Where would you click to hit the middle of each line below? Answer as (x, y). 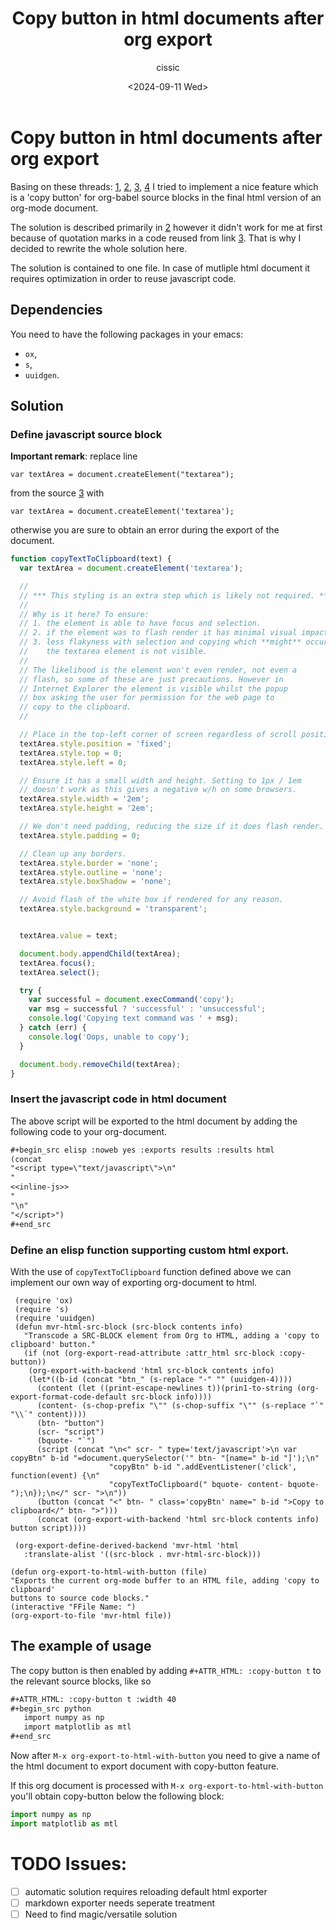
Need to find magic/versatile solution (101, 1914)
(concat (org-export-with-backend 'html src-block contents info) (178, 1519)
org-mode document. (54, 208)
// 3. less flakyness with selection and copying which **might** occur (174, 642)
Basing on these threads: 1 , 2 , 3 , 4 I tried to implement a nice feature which (164, 186)
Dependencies (56, 310)
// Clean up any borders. (73, 853)
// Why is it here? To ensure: (84, 614)
